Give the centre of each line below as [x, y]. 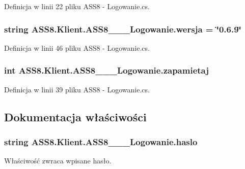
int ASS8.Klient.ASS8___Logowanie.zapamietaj [107, 70]
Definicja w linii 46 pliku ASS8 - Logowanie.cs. [77, 47]
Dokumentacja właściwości [75, 116]
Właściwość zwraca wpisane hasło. [58, 161]
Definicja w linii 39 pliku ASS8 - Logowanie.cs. [77, 89]
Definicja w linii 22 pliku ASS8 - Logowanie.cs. [77, 6]
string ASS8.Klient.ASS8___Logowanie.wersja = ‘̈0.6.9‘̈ [123, 29]
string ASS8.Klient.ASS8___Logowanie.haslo [101, 141]
